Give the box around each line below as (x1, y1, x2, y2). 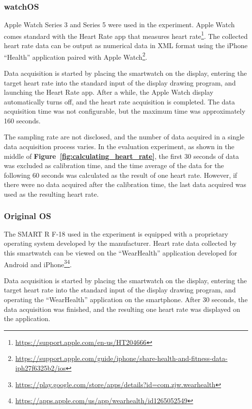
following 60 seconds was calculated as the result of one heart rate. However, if (4, 170, 237, 180)
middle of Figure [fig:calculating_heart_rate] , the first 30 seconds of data (4, 151, 239, 161)
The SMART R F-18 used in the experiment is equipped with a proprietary (4, 228, 228, 239)
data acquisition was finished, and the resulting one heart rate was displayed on (4, 304, 240, 314)
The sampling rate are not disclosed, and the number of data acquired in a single (4, 132, 245, 142)
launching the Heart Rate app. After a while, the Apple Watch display (4, 87, 214, 97)
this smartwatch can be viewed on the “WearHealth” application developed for (4, 248, 237, 258)
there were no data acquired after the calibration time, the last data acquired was (4, 179, 247, 189)
